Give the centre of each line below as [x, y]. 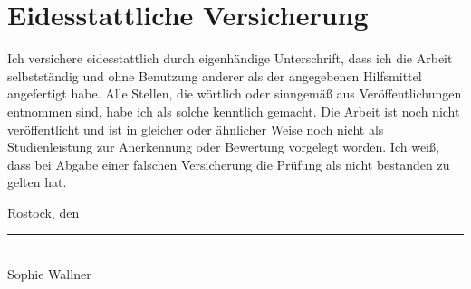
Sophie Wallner [49, 274]
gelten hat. [37, 182]
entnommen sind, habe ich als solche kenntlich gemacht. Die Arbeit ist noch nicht [234, 111]
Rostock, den [43, 212]
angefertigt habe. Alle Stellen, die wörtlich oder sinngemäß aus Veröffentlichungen [235, 93]
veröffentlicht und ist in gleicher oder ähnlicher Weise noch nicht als [196, 129]
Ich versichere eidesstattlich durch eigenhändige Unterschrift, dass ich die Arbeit [230, 58]
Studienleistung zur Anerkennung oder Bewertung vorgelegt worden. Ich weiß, [223, 147]
